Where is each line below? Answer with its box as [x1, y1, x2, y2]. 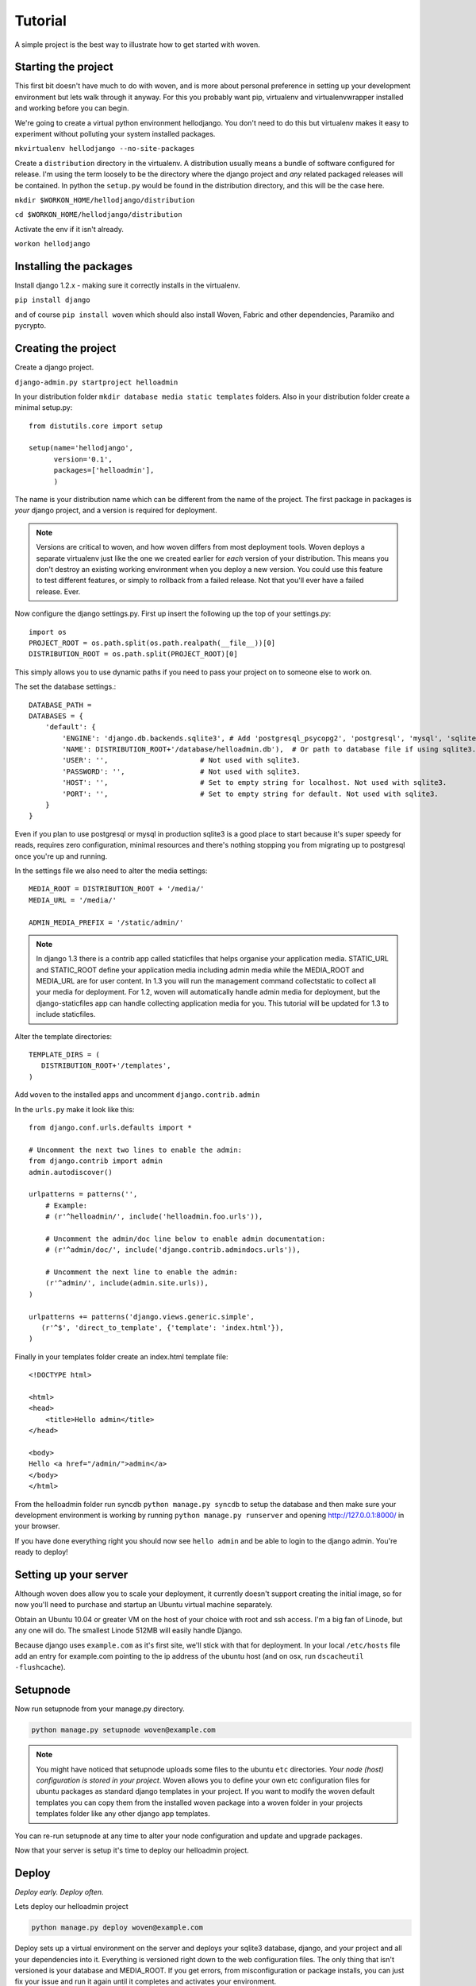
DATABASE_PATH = [29, 700, 92, 709]
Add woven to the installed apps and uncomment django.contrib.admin [14, 1090, 260, 1099]
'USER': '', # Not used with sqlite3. [62, 755, 301, 765]
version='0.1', [53, 454, 113, 464]
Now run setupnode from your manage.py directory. [14, 1704, 186, 1714]
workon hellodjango [14, 239, 90, 249]
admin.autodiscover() [29, 1168, 113, 1177]
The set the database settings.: [14, 682, 117, 691]
